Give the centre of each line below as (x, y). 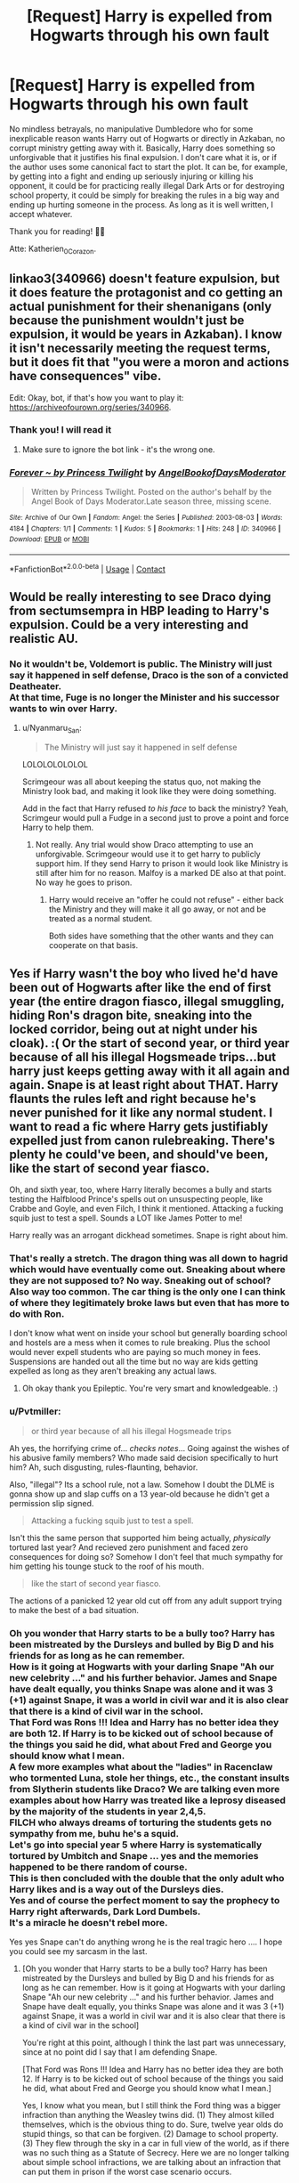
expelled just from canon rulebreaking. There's (142, 1140)
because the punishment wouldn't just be (127, 321)
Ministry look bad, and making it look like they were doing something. (149, 791)
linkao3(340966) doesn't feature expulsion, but (145, 279)
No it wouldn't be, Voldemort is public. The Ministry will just (141, 664)
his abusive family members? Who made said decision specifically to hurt (144, 1457)
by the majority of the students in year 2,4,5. (108, 1811)
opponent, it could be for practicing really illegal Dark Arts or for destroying (147, 185)
